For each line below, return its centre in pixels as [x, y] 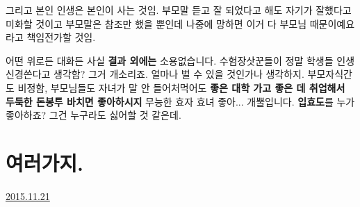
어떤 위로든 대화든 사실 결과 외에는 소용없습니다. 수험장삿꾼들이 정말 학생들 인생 [180, 60]
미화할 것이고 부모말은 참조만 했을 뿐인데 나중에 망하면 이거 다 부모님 [156, 23]
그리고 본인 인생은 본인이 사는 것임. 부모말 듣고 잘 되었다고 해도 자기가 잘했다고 [179, 10]
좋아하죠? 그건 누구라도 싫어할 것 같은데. [93, 115]
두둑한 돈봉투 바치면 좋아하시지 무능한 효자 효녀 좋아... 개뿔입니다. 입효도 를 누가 [180, 101]
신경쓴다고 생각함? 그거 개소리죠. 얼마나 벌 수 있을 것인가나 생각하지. [155, 74]
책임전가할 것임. [61, 37]
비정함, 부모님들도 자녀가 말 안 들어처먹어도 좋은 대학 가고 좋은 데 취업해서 [181, 87]
